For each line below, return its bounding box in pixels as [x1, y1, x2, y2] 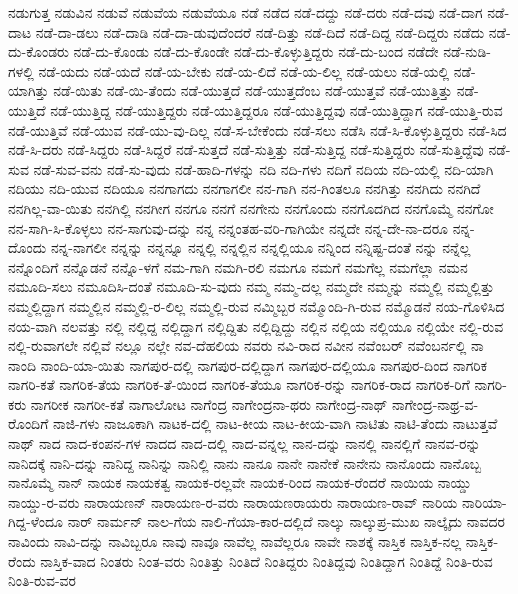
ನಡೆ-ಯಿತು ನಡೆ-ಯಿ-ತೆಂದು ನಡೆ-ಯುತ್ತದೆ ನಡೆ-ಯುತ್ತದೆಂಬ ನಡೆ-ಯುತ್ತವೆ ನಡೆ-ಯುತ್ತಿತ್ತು [53, 80, 453, 101]
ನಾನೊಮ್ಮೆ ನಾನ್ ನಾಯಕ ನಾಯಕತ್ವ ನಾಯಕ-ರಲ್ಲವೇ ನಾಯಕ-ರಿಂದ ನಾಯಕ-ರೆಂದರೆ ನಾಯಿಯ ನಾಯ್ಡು [8, 472, 472, 493]
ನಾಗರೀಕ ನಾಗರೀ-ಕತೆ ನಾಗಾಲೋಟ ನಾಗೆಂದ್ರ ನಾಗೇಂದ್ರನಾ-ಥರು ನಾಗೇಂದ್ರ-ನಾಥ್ [30, 393, 388, 414]
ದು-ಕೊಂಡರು [8, 41, 69, 62]
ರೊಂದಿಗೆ [8, 413, 49, 434]
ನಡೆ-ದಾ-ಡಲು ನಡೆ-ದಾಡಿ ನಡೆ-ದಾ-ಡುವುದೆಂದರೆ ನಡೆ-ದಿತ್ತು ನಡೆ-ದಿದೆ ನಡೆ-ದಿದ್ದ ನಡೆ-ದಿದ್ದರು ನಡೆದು [35, 21, 485, 42]
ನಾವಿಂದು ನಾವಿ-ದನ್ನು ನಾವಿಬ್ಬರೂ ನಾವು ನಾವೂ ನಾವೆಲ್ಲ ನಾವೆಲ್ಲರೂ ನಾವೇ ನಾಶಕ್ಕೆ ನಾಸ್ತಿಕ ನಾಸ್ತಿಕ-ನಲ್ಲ [8, 531, 462, 552]
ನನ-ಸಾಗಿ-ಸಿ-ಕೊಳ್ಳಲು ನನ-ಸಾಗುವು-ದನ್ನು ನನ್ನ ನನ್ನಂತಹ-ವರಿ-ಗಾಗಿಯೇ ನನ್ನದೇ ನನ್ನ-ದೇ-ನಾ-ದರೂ [8, 217, 448, 238]
